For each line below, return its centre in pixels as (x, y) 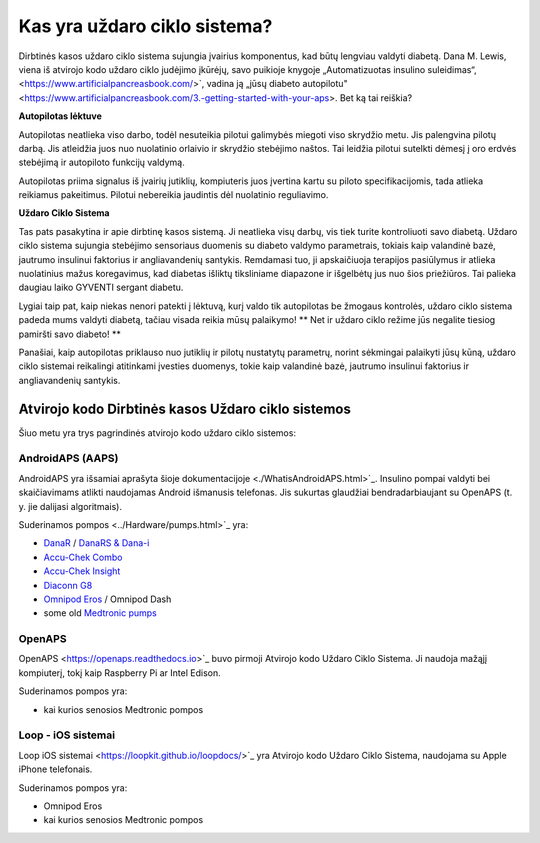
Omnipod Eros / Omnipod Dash (107, 599)
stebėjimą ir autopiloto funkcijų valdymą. (101, 162)
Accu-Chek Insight (82, 571)
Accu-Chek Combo (83, 557)
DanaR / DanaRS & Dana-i (96, 543)
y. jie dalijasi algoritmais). (70, 506)
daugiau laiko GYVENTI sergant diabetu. (101, 287)
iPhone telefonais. (55, 769)
